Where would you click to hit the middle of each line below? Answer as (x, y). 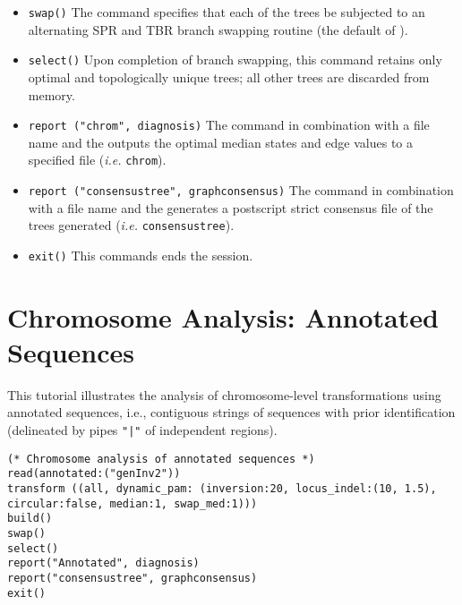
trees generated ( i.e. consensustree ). (131, 225)
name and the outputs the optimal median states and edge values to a (221, 142)
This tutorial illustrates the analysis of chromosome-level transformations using (224, 394)
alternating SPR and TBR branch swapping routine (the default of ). (218, 29)
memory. (51, 94)
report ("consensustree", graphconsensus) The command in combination (241, 190)
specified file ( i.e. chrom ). (97, 160)
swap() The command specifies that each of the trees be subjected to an (227, 12)
